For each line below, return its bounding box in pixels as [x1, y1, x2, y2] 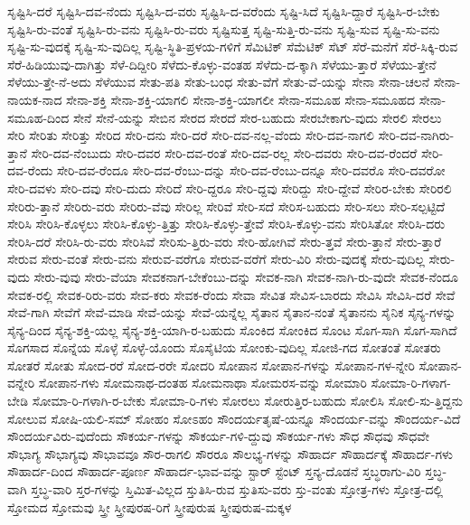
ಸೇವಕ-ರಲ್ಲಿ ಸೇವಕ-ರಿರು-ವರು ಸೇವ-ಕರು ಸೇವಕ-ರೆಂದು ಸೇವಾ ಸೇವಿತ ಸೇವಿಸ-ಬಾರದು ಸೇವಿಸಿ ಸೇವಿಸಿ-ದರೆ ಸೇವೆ [7, 285, 456, 304]
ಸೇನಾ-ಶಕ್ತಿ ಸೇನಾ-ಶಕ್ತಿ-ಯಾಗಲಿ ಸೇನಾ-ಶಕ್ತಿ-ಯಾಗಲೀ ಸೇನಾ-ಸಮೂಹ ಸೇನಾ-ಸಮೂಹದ [66, 89, 416, 108]
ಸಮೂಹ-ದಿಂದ [7, 108, 70, 127]
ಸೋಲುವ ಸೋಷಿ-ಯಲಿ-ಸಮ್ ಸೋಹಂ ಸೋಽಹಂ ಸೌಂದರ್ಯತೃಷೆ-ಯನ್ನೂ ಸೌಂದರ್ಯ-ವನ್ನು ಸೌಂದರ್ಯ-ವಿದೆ [7, 408, 461, 427]
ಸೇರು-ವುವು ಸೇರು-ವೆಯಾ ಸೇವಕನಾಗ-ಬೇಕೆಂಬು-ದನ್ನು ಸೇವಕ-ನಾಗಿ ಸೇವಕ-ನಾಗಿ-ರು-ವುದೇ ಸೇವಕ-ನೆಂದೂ [33, 267, 458, 286]
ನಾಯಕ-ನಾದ [7, 89, 62, 108]
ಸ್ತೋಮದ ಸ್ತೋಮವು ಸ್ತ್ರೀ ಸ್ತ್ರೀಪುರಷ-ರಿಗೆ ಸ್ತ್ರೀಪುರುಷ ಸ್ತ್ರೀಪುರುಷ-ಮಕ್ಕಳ [7, 497, 292, 516]
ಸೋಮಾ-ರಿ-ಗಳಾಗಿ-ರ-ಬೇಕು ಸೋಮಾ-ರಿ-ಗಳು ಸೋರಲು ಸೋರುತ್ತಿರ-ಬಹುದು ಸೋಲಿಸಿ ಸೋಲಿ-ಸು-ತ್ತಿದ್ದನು [32, 391, 463, 410]
